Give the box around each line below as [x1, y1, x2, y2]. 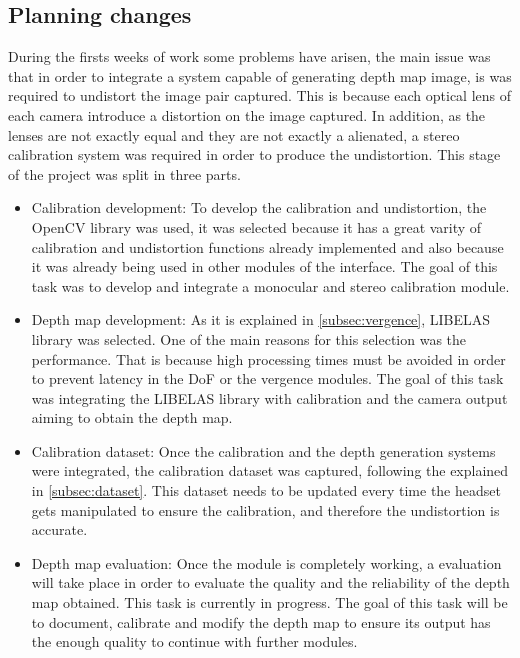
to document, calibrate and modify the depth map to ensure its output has [31, 611, 491, 632]
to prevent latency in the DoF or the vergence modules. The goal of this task [31, 368, 504, 389]
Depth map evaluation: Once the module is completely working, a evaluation [31, 552, 502, 573]
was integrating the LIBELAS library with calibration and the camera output [31, 387, 508, 408]
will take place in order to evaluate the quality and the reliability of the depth [31, 572, 510, 593]
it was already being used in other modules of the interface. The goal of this [31, 256, 498, 277]
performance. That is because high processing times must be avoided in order [31, 348, 506, 369]
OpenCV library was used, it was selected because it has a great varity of [31, 216, 482, 237]
